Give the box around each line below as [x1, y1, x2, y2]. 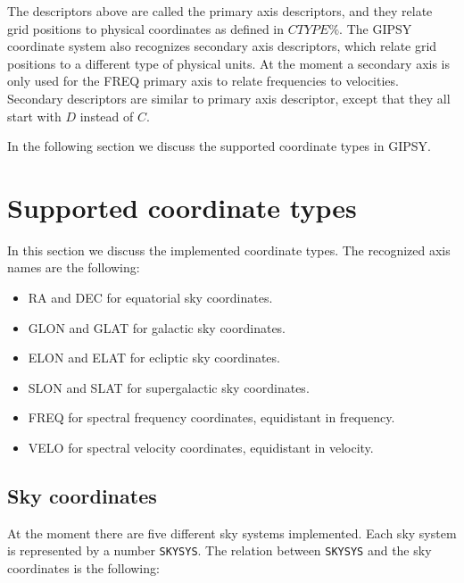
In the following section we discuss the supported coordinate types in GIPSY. [7, 137, 431, 155]
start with [7, 106, 62, 125]
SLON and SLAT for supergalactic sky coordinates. [28, 378, 310, 396]
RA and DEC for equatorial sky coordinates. [28, 288, 273, 307]
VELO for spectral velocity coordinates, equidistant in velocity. [28, 438, 374, 457]
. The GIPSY [339, 19, 412, 37]
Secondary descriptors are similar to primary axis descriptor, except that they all [7, 88, 451, 107]
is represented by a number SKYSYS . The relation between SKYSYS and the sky [7, 541, 432, 560]
